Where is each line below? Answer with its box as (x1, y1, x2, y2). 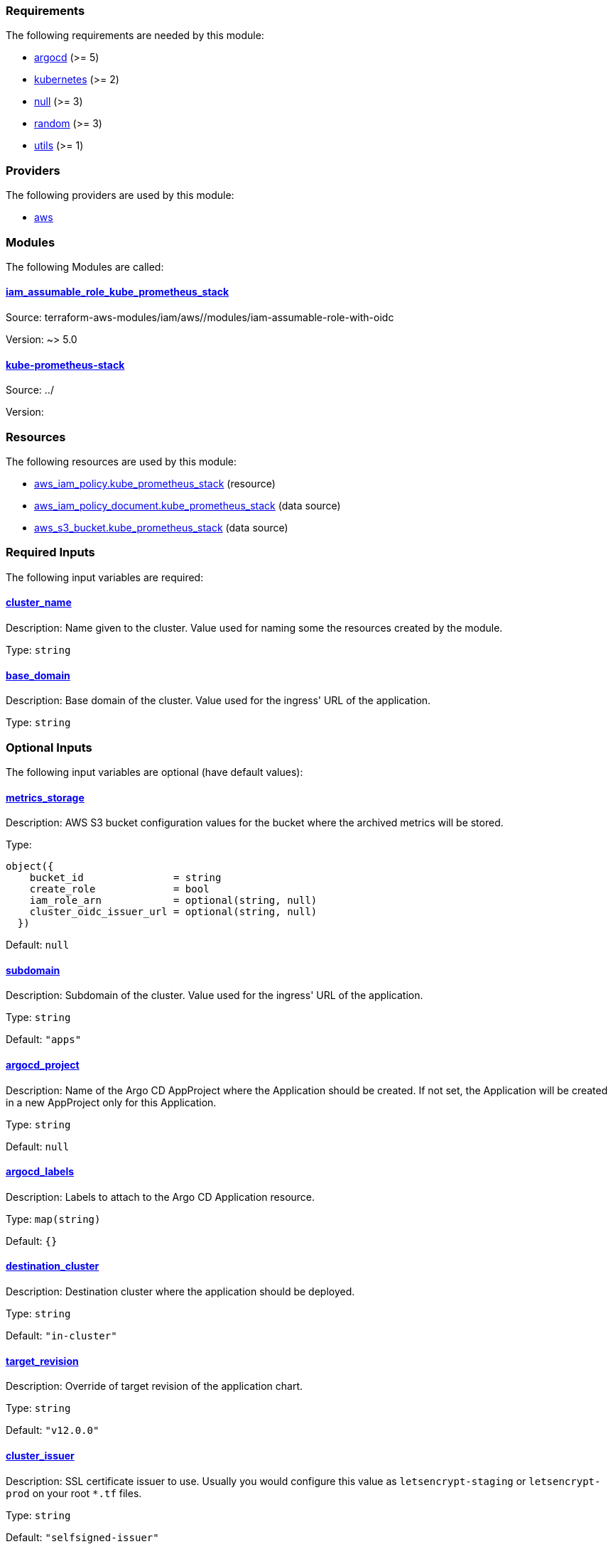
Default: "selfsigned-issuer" (6, 1531, 159, 1543)
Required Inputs (6, 545, 95, 560)
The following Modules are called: (6, 260, 164, 273)
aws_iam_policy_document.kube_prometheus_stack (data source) (34, 500, 341, 512)
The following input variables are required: (6, 571, 204, 583)
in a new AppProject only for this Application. (6, 1096, 217, 1108)
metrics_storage (6, 791, 85, 804)
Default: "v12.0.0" (6, 1424, 99, 1437)
